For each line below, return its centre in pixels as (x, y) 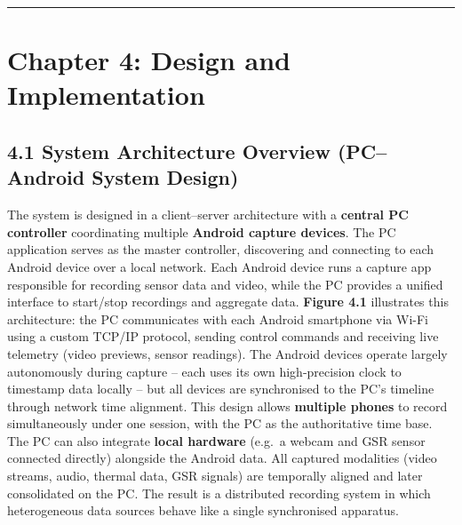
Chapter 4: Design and (149, 60)
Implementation (106, 95)
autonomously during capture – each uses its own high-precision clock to (204, 371)
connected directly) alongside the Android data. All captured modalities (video (222, 458)
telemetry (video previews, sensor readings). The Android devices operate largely (227, 353)
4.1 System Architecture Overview (169, 151)
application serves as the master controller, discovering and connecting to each (221, 249)
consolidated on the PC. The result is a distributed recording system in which (219, 493)
